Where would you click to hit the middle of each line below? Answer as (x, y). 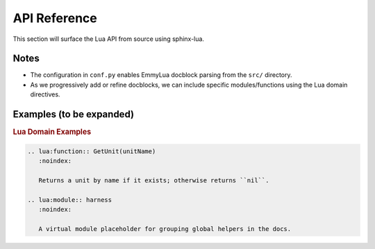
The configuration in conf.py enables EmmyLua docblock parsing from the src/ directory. (161, 75)
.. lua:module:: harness (70, 200)
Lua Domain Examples (52, 132)
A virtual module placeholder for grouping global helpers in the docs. (165, 229)
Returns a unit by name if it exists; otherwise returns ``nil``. (154, 180)
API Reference (55, 18)
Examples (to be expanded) (74, 114)
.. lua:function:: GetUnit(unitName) (92, 151)
